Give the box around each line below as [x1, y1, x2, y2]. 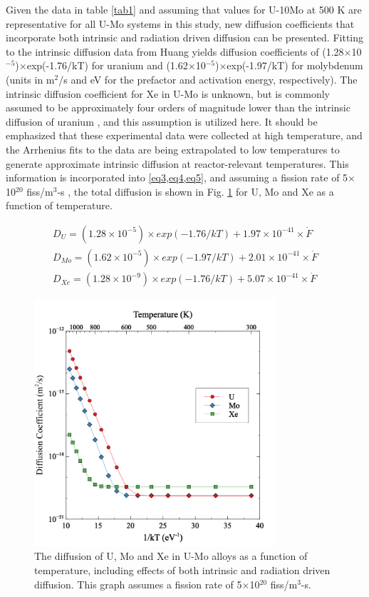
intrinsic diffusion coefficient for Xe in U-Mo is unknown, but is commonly [6, 86, 330, 101]
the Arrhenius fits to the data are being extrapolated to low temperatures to [6, 141, 340, 156]
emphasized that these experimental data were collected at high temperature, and [6, 128, 363, 143]
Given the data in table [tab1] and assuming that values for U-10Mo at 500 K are [6, 2, 362, 16]
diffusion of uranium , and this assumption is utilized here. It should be [6, 114, 318, 129]
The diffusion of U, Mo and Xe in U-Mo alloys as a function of [34, 548, 308, 563]
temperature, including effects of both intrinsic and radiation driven [34, 563, 331, 577]
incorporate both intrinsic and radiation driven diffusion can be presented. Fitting [6, 30, 364, 45]
